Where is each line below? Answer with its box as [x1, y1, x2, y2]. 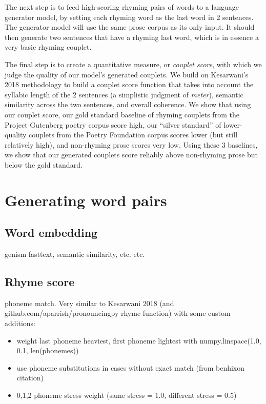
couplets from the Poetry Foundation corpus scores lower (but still [29, 129, 238, 140]
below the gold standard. [5, 159, 83, 170]
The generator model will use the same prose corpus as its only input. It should [5, 22, 255, 32]
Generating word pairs [5, 189, 167, 210]
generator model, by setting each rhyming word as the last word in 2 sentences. [5, 11, 254, 22]
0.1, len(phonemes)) [16, 345, 79, 356]
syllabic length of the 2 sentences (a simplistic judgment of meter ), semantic [5, 89, 243, 99]
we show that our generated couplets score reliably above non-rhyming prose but [5, 149, 258, 160]
